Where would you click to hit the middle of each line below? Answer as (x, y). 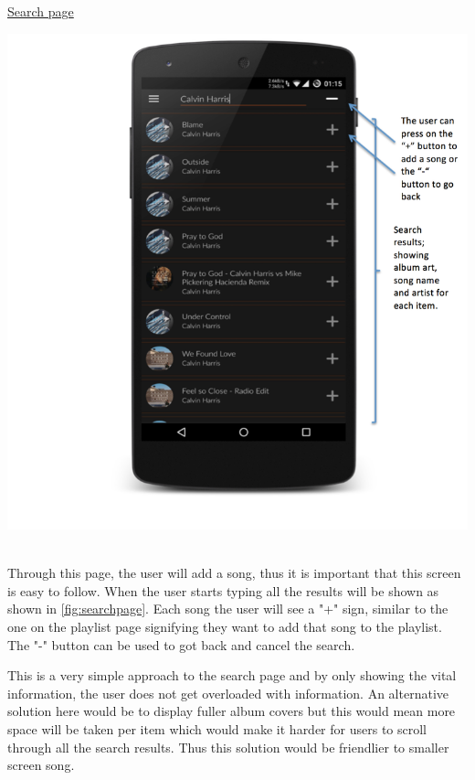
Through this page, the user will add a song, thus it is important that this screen (234, 573)
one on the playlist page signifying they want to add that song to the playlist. (225, 627)
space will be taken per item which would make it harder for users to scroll (217, 728)
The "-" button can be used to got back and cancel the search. (181, 644)
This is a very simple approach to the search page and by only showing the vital (232, 675)
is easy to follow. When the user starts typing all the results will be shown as (223, 590)
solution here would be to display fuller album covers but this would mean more (232, 711)
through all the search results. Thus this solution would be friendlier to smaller (228, 747)
